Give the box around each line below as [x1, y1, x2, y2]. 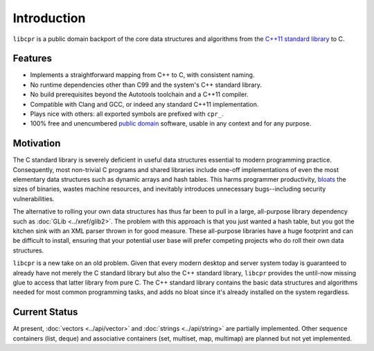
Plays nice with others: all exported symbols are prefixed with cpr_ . [30, 110, 224, 118]
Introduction [12, 10, 86, 26]
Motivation [12, 137, 61, 149]
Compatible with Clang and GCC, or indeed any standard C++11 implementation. [30, 100, 259, 108]
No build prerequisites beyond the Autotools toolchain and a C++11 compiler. [30, 90, 249, 99]
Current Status [12, 306, 78, 318]
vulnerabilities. [12, 194, 55, 203]
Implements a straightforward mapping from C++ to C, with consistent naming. [30, 71, 255, 79]
